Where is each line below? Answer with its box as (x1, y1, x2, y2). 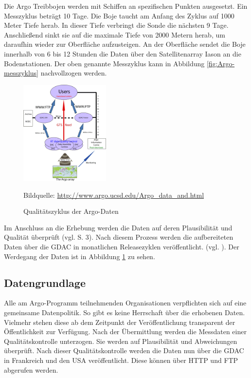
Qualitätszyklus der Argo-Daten (23, 206, 119, 216)
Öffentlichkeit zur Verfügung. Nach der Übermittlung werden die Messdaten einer (4, 326, 247, 337)
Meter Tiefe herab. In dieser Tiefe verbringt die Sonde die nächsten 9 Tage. (4, 20, 229, 30)
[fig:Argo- (206, 58, 235, 68)
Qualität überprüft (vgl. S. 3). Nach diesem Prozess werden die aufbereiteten (4, 232, 233, 242)
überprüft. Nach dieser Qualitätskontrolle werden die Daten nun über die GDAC (4, 345, 244, 356)
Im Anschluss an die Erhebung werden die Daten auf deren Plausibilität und (4, 222, 233, 232)
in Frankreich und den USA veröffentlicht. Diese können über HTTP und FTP (4, 355, 238, 365)
